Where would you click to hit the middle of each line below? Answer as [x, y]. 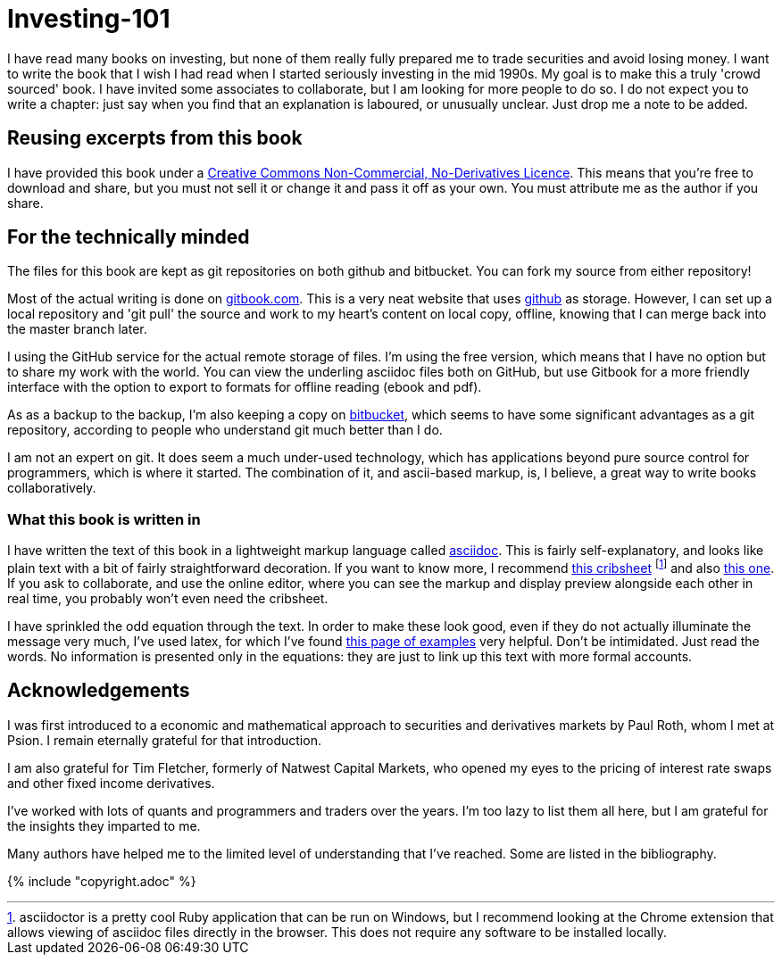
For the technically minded [129, 237]
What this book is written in [104, 519]
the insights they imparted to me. [104, 825]
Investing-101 [89, 19]
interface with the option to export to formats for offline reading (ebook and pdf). [245, 387]
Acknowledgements [99, 691]
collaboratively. [52, 488]
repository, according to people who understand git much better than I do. [225, 430]
